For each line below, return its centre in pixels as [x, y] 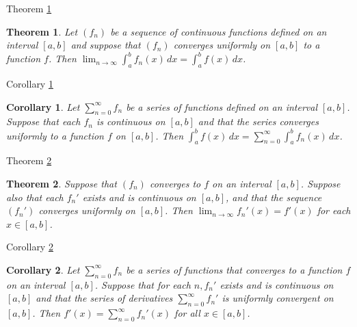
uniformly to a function [55, 135]
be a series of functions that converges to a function [234, 269]
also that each [35, 197]
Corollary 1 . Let [43, 106]
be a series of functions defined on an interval [222, 106]
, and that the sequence [274, 197]
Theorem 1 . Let [42, 31]
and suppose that [106, 45]
